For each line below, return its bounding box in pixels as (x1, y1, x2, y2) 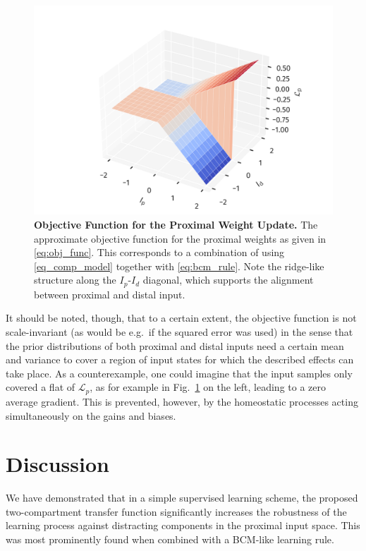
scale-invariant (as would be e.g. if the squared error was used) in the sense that (6, 325, 353, 339)
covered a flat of (6, 380, 75, 394)
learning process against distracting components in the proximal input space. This (6, 518, 360, 533)
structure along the (34, 272, 116, 287)
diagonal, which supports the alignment (142, 272, 314, 287)
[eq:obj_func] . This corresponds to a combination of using (34, 245, 285, 260)
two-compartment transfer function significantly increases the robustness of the (6, 504, 347, 519)
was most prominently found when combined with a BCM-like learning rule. (6, 532, 334, 546)
